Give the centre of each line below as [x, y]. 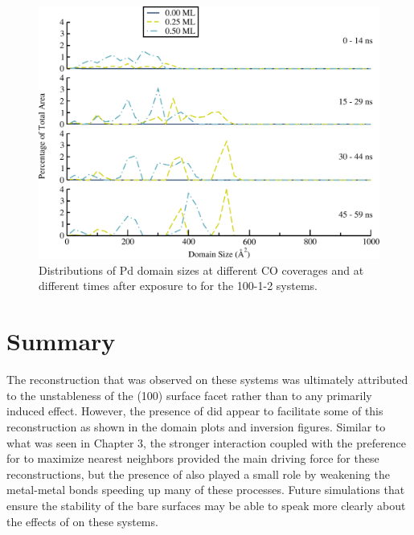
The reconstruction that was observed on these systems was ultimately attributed [207, 380]
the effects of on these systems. [82, 521]
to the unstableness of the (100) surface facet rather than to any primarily [189, 395]
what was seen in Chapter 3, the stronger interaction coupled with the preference [207, 442]
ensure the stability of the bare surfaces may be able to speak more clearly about [206, 505]
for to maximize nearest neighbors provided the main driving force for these [193, 458]
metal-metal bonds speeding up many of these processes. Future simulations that [206, 490]
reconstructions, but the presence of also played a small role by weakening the [198, 474]
